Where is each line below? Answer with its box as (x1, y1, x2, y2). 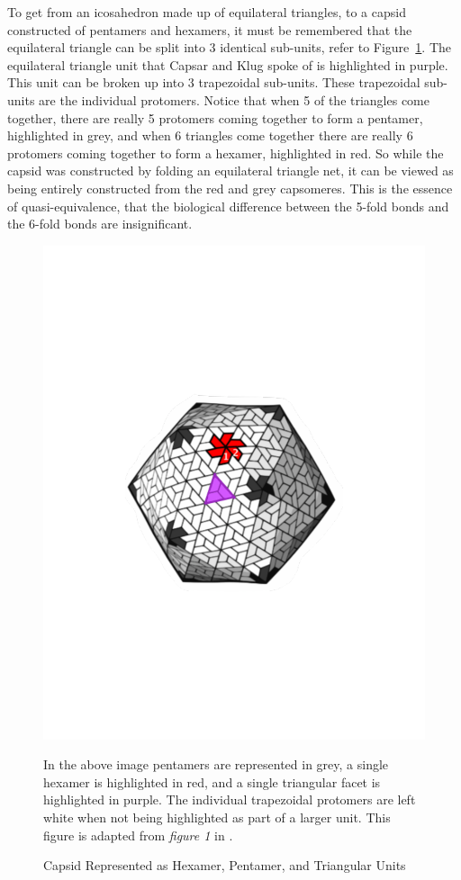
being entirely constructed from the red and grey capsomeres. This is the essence (7, 178, 453, 197)
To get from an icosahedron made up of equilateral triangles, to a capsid (7, 3, 406, 21)
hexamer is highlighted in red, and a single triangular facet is (43, 772, 381, 791)
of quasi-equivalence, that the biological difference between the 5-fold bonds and (7, 196, 449, 215)
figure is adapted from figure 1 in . (43, 825, 233, 844)
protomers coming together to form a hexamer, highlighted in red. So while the (7, 143, 444, 162)
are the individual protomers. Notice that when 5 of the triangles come (39, 90, 429, 109)
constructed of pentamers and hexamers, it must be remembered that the (7, 20, 412, 39)
